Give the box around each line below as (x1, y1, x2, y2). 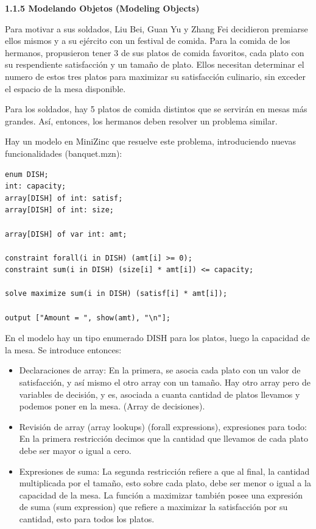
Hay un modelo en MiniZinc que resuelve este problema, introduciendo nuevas (5, 135, 296, 148)
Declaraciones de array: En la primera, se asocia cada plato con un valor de (19, 364, 301, 376)
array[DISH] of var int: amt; (5, 229, 127, 239)
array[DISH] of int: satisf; (5, 193, 123, 203)
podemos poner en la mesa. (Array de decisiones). (19, 400, 205, 412)
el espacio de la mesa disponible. (5, 82, 126, 95)
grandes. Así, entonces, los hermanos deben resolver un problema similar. (5, 114, 278, 127)
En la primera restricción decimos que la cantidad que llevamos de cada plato (19, 432, 309, 445)
